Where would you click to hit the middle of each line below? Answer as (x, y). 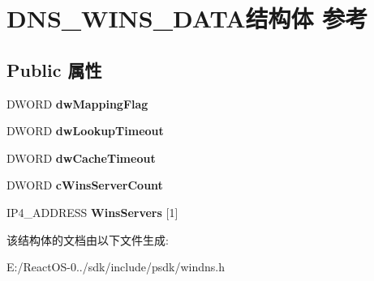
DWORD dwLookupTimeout (85, 131)
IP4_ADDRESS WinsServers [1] (92, 212)
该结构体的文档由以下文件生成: (88, 239)
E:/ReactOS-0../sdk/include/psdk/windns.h (116, 267)
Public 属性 (54, 69)
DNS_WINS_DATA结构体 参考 (187, 18)
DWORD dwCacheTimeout (81, 158)
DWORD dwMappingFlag (77, 103)
